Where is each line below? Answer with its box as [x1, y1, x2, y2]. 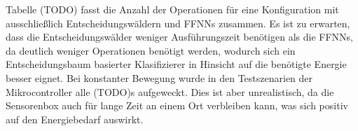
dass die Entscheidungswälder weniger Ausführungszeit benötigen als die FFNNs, [6, 29, 353, 44]
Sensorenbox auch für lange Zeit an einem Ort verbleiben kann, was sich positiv [6, 98, 348, 113]
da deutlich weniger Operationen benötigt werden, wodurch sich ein [6, 43, 296, 57]
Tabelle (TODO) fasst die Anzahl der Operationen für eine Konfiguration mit [6, 2, 339, 16]
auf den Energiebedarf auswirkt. [6, 111, 144, 126]
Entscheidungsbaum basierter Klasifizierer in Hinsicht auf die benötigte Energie [6, 57, 347, 71]
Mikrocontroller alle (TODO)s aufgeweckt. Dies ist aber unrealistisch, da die [6, 84, 334, 99]
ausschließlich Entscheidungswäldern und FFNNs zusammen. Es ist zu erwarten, [6, 15, 350, 30]
